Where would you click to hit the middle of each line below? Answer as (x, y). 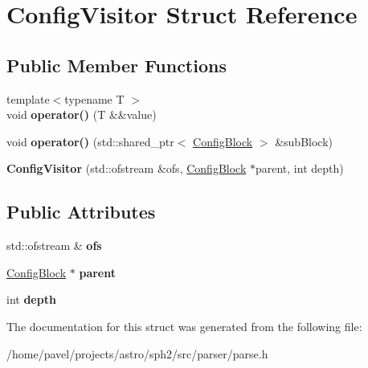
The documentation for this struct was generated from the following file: (184, 326)
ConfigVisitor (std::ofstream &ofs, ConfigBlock (127, 168)
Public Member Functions (117, 65)
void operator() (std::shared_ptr (90, 141)
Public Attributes (81, 212)
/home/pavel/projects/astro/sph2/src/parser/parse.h (137, 353)
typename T (94, 98)
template (28, 98)
